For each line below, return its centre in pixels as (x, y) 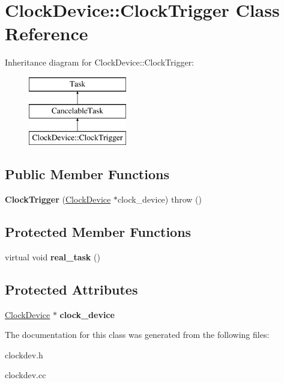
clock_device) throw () (159, 199)
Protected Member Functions (98, 232)
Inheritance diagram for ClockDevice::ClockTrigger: (100, 62)
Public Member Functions (87, 174)
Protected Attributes (71, 289)
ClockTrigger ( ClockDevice (58, 199)
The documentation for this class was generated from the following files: (137, 335)
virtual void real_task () (53, 256)
